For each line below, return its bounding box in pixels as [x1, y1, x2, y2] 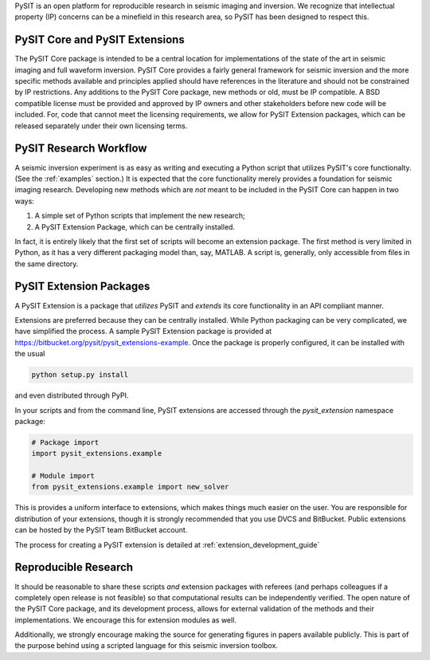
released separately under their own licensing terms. [14, 120, 188, 131]
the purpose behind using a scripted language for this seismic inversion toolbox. [14, 641, 279, 650]
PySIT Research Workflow [14, 142, 147, 155]
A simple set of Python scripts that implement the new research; [34, 211, 246, 221]
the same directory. [14, 259, 79, 269]
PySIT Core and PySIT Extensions [14, 33, 185, 47]
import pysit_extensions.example [31, 449, 162, 458]
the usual [14, 349, 45, 359]
